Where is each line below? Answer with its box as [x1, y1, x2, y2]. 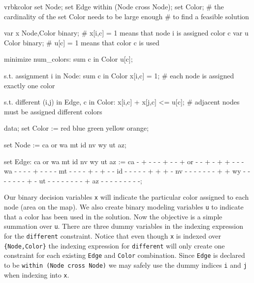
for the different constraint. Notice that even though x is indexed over [4, 230, 221, 241]
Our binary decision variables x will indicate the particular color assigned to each [4, 192, 249, 202]
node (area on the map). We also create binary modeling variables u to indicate [4, 201, 244, 212]
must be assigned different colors [4, 106, 102, 116]
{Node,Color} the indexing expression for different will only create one [4, 240, 225, 250]
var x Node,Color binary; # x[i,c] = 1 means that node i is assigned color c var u [4, 28, 249, 38]
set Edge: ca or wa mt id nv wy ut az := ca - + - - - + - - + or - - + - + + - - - [4, 156, 244, 166]
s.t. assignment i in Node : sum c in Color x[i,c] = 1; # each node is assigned [4, 70, 234, 80]
